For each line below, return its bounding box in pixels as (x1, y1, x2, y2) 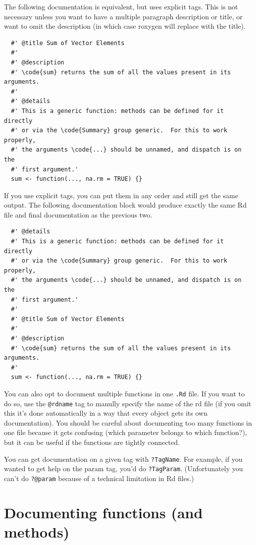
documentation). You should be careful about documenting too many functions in (4, 417, 252, 428)
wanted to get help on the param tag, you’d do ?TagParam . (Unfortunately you (4, 463, 243, 474)
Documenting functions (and (4, 502, 203, 522)
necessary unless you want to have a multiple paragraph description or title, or (4, 11, 243, 21)
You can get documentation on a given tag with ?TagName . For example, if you (4, 453, 243, 464)
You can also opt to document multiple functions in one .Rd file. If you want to (4, 388, 245, 398)
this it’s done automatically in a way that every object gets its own (4, 408, 207, 418)
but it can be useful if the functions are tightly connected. (4, 437, 180, 447)
